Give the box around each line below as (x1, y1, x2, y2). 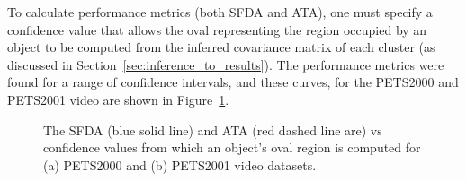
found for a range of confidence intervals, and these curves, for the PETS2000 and (7, 73, 459, 91)
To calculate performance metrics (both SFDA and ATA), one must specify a (7, 3, 433, 21)
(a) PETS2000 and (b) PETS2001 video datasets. (43, 155, 317, 174)
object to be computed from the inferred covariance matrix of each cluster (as (7, 38, 435, 56)
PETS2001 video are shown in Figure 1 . (7, 90, 229, 108)
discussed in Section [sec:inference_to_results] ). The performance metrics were (7, 55, 444, 73)
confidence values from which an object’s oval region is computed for (43, 138, 421, 157)
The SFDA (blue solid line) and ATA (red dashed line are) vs (43, 120, 382, 139)
